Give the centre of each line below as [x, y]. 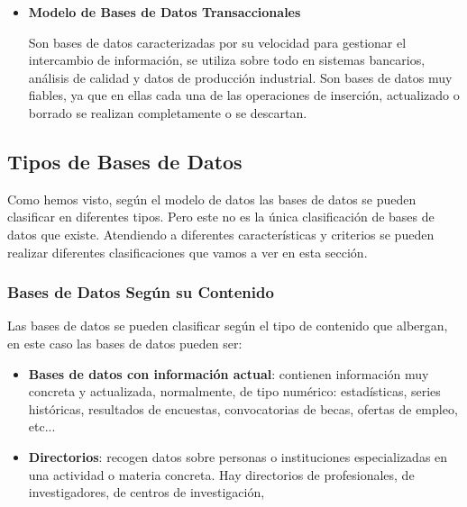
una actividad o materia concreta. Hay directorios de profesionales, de [221, 474]
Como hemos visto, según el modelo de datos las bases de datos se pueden [212, 199]
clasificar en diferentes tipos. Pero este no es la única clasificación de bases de [221, 217]
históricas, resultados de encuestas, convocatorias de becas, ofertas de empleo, [243, 408]
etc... [42, 426]
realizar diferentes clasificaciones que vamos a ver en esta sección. [188, 252]
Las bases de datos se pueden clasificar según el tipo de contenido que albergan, [228, 326]
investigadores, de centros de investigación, [147, 492]
